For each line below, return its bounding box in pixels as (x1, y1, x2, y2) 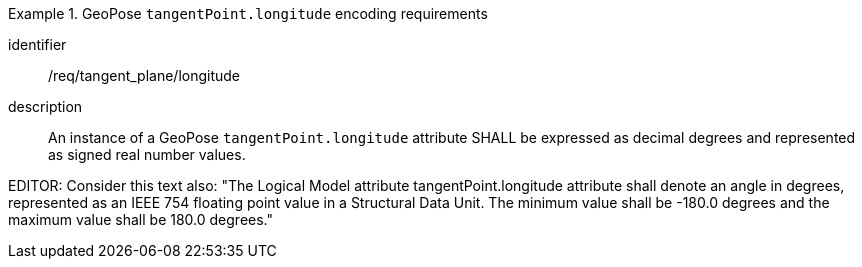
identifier (8, 36, 67, 53)
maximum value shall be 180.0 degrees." (8, 211, 274, 228)
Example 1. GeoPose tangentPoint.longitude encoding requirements (8, 5, 488, 22)
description (8, 98, 83, 115)
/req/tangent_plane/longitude (48, 67, 241, 84)
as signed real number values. (48, 146, 246, 163)
